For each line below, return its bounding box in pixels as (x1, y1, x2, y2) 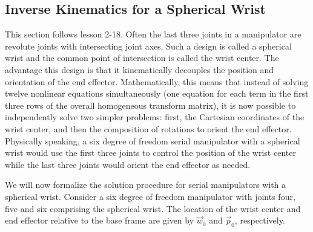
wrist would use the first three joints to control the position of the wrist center (5, 146, 296, 159)
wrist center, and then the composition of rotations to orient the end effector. (5, 122, 292, 135)
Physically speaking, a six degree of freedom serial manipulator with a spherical (5, 134, 300, 147)
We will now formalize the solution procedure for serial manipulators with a (5, 178, 286, 191)
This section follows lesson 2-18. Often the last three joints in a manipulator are (5, 28, 301, 40)
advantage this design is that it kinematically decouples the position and (5, 63, 274, 76)
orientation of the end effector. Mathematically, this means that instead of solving (5, 75, 309, 88)
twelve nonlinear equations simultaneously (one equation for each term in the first (5, 87, 309, 100)
